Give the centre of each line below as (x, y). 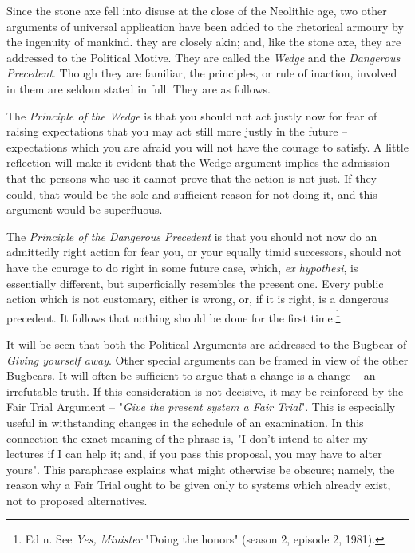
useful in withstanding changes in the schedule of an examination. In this (185, 422)
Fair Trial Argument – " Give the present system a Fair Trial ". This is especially (201, 407)
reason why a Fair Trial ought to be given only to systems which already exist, (199, 485)
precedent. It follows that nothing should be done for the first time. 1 (174, 316)
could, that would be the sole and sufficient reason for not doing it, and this (192, 194)
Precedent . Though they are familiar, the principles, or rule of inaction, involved (202, 73)
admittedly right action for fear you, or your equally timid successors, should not (204, 252)
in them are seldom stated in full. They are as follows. (138, 88)
